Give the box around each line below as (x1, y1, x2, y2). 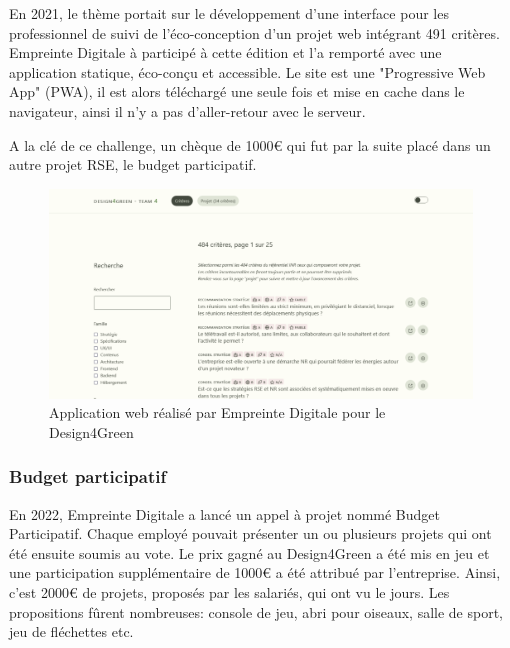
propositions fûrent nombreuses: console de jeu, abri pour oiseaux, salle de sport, (9, 601, 503, 622)
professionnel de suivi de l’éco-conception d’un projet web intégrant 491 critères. (9, 22, 500, 43)
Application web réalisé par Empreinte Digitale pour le (49, 402, 386, 423)
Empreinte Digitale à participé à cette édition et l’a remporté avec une (9, 42, 442, 63)
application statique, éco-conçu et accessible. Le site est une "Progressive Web (9, 61, 486, 82)
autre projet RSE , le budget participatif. (9, 154, 257, 175)
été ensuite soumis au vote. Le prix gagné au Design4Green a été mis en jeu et (9, 542, 490, 563)
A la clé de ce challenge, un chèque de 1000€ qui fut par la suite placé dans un (9, 134, 491, 155)
